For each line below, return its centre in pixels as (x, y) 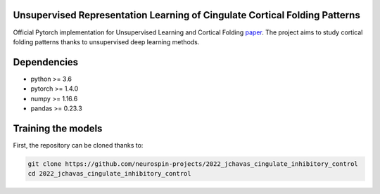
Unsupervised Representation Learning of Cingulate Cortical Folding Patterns (186, 15)
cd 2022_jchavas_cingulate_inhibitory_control (109, 174)
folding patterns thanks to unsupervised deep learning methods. (106, 41)
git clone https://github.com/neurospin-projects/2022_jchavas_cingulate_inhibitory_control (193, 164)
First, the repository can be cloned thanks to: (78, 145)
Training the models (58, 128)
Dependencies (46, 62)
